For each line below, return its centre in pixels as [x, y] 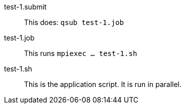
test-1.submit [25, 7]
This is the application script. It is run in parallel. [103, 84]
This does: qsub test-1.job [74, 22]
